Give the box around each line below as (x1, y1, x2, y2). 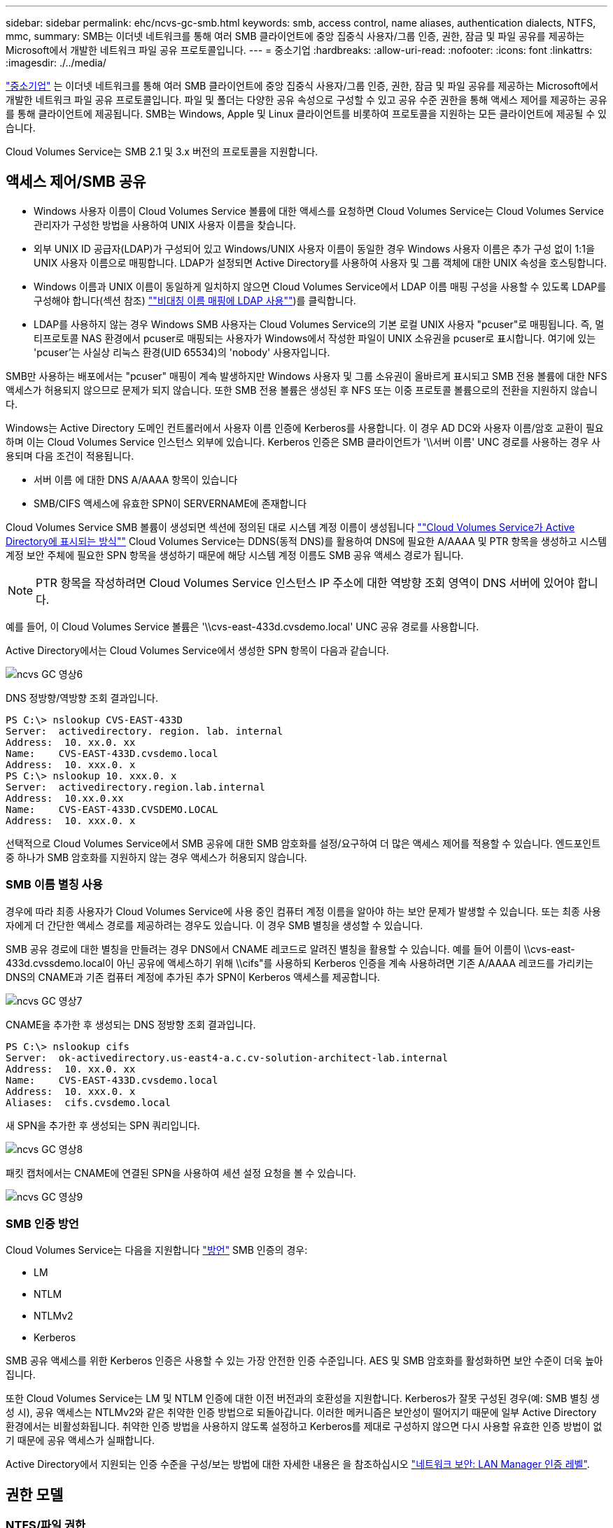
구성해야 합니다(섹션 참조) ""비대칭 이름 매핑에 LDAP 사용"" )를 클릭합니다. (34, 294, 356, 306)
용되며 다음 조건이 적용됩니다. (6, 449, 134, 462)
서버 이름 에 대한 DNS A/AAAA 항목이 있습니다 (34, 473, 238, 486)
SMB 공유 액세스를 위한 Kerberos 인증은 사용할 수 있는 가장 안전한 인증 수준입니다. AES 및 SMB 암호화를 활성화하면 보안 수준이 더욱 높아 (6, 1354, 603, 1367)
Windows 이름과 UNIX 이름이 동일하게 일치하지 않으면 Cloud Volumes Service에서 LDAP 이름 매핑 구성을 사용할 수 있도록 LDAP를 (34, 280, 607, 292)
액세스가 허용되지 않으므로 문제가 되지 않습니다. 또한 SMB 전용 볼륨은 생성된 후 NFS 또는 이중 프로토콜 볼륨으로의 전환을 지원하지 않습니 (6, 383, 598, 396)
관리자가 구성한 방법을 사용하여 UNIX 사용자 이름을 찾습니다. (34, 218, 296, 231)
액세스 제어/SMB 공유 (6, 173, 146, 191)
